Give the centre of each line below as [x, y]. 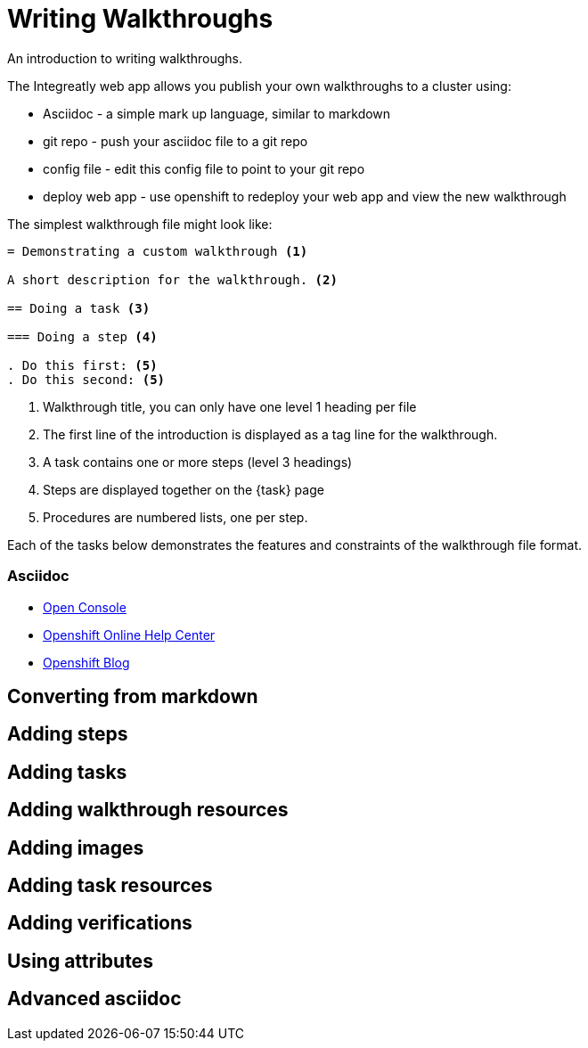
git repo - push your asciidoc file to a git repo [176, 141]
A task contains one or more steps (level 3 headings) [198, 462]
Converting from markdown [133, 696]
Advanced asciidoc [94, 999]
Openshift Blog [86, 662]
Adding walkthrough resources [148, 810]
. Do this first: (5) [82, 365]
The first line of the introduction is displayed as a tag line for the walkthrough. [270, 434]
